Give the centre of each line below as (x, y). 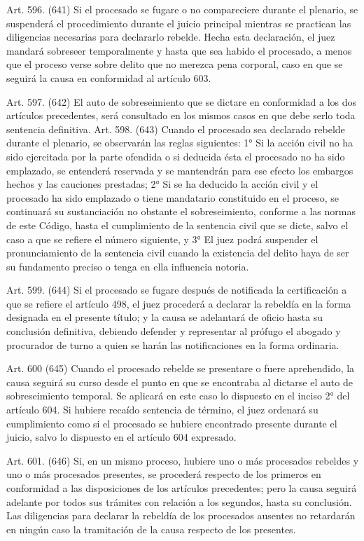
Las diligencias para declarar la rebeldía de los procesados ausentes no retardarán (181, 515)
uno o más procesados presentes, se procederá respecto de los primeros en (164, 474)
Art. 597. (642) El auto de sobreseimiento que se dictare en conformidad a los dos (182, 101)
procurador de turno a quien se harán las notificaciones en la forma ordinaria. (173, 344)
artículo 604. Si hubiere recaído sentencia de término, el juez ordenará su (162, 410)
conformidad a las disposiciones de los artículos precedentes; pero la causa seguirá (182, 488)
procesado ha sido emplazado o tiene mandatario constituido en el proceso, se (173, 197)
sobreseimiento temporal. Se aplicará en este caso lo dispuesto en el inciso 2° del (178, 396)
